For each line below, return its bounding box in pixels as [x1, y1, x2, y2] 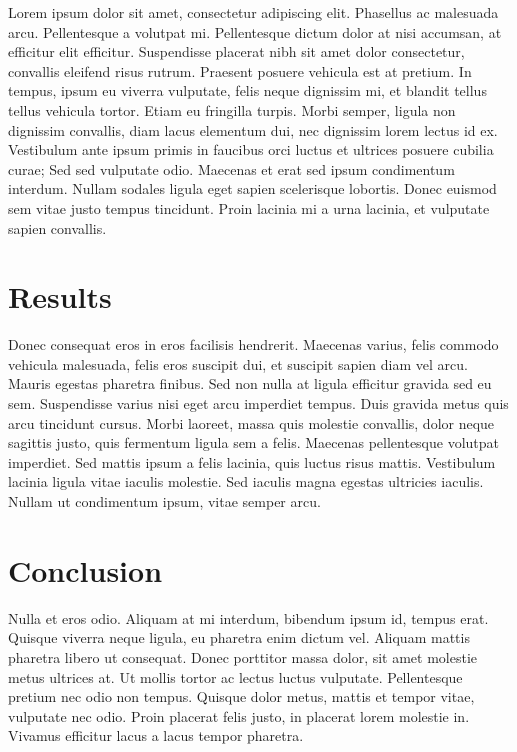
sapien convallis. [8, 217, 107, 238]
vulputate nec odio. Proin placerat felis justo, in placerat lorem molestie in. [8, 705, 470, 726]
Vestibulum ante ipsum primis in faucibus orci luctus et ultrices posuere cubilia [8, 139, 494, 160]
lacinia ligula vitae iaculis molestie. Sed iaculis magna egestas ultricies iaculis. [8, 471, 484, 492]
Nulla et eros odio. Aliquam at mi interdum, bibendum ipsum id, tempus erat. [8, 607, 489, 628]
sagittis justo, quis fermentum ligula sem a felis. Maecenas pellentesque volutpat [8, 432, 500, 453]
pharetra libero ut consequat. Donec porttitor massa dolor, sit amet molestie [8, 646, 478, 667]
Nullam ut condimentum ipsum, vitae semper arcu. [8, 491, 321, 511]
